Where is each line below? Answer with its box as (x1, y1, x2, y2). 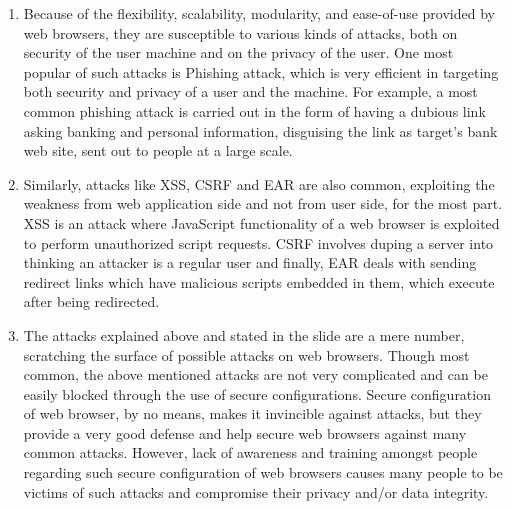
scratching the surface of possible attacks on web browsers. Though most (23, 344, 470, 365)
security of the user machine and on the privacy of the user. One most (23, 42, 454, 63)
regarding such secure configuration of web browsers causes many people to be (23, 462, 503, 483)
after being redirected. (23, 291, 160, 312)
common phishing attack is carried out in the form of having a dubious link (23, 100, 486, 121)
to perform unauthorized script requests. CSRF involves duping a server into (23, 232, 494, 253)
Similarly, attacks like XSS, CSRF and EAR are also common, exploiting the (23, 173, 495, 194)
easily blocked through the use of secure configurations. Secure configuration (23, 383, 491, 404)
